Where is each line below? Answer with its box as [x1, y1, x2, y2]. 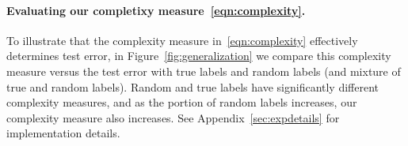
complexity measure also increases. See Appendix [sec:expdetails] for [6, 109, 340, 125]
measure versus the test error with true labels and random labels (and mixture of [6, 62, 401, 79]
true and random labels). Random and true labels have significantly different [6, 78, 379, 95]
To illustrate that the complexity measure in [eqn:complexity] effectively [6, 32, 358, 48]
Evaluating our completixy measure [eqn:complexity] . [6, 2, 306, 18]
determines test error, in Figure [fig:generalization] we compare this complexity [6, 47, 391, 64]
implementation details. [6, 125, 120, 141]
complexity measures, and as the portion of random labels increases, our [6, 94, 357, 110]
